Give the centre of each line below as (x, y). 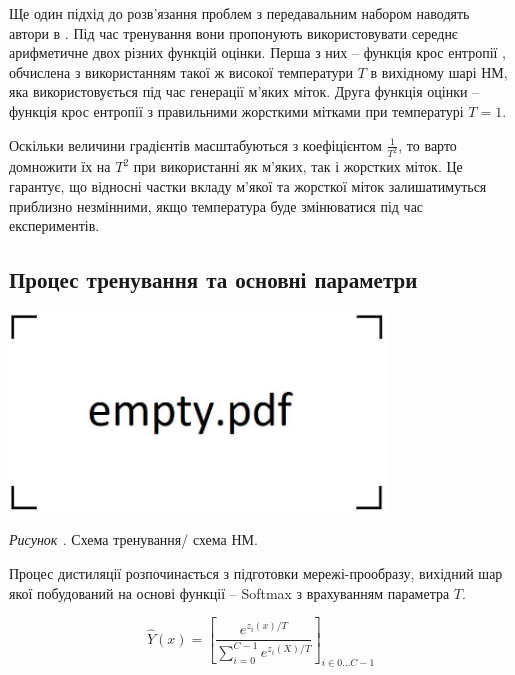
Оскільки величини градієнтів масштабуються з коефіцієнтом (195, 144)
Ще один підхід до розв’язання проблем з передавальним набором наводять (239, 13)
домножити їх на (60, 166)
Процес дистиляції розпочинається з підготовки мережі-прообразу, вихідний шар (256, 573)
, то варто (427, 144)
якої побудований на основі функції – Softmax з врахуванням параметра (229, 592)
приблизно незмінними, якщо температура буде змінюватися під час (216, 205)
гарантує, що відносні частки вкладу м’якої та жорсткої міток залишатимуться (248, 186)
